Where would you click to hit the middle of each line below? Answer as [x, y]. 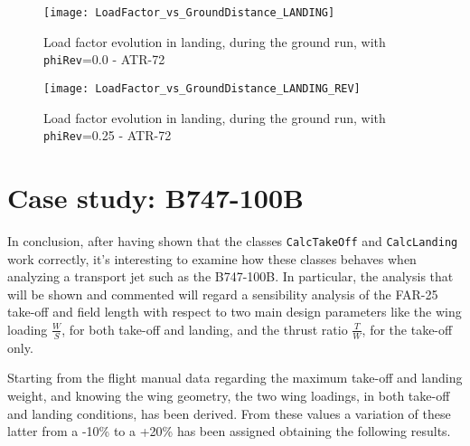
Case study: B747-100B [155, 197]
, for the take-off [407, 329]
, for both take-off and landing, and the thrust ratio [205, 329]
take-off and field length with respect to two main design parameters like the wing [235, 312]
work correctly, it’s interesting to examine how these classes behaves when [212, 258]
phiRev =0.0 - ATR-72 [104, 59]
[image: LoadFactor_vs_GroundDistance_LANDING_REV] [202, 88]
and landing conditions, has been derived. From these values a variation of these [229, 413]
